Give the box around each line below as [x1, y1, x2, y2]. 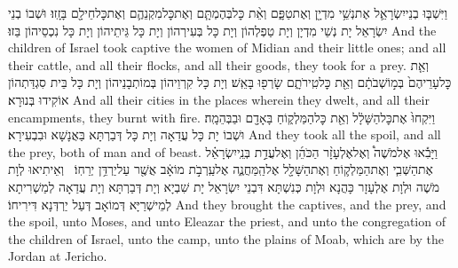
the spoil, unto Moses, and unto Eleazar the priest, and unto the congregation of [8, 212, 446, 231]
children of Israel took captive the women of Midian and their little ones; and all [8, 38, 446, 57]
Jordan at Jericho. [8, 247, 107, 265]
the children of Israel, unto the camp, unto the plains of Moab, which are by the [8, 229, 445, 248]
